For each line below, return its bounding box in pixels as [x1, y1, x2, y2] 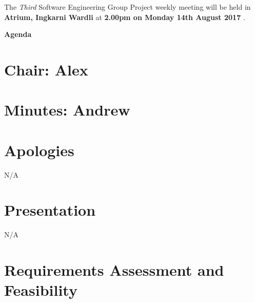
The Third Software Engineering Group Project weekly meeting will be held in [4, 2, 251, 12]
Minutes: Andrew [4, 99, 130, 120]
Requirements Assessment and [4, 259, 224, 280]
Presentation [4, 199, 96, 220]
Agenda [4, 29, 32, 40]
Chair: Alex [4, 59, 88, 80]
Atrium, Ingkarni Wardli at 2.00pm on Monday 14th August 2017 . [4, 11, 245, 22]
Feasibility [4, 279, 77, 300]
